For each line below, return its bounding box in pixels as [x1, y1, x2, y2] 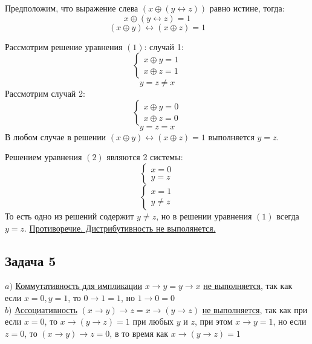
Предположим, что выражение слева [5, 2, 138, 14]
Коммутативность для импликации [15, 279, 143, 292]
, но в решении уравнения [156, 209, 252, 222]
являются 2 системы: [106, 151, 183, 163]
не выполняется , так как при [202, 303, 308, 316]
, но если [273, 315, 307, 328]
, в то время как [109, 326, 169, 339]
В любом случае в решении [5, 130, 106, 143]
